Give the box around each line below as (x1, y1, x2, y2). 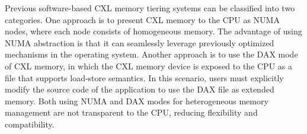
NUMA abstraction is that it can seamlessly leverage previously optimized (5, 36, 274, 49)
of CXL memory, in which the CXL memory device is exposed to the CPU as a (5, 59, 292, 72)
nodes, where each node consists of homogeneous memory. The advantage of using (5, 25, 302, 37)
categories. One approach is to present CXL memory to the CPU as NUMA (5, 13, 280, 25)
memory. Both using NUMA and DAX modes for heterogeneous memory (5, 94, 268, 107)
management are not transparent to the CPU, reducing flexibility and (5, 106, 258, 119)
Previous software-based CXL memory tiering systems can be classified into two (5, 2, 295, 14)
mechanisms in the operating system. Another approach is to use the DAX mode (5, 48, 298, 60)
